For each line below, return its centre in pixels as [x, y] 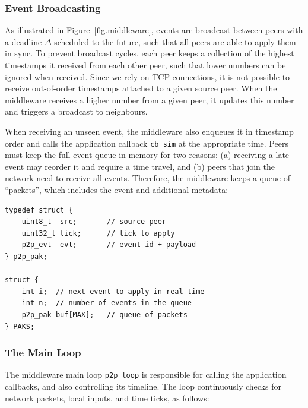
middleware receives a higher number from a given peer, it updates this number [150, 99]
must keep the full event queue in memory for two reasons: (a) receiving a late [147, 155]
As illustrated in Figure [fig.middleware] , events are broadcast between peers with [154, 30]
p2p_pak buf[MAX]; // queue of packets [104, 314]
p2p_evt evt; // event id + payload [109, 245]
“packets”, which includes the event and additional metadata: [117, 189]
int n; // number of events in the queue [107, 303]
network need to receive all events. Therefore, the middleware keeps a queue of [147, 178]
